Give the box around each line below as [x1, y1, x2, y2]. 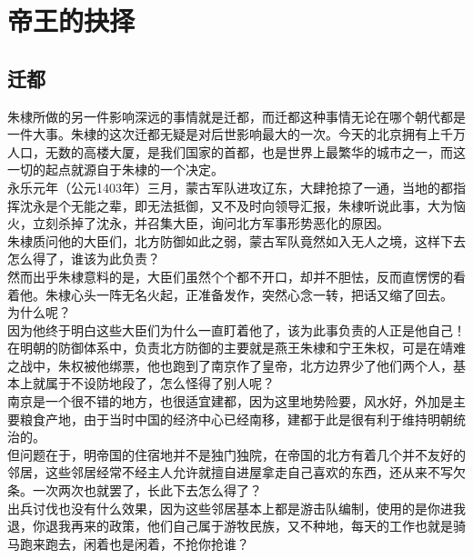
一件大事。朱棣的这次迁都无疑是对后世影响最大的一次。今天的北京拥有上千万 [7, 125, 466, 144]
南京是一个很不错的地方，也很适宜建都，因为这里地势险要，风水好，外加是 [7, 392, 453, 411]
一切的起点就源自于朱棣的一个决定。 [7, 160, 224, 179]
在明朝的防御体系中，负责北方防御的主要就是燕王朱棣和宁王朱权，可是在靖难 [7, 338, 466, 357]
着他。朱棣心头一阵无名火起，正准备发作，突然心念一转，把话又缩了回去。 [7, 284, 453, 304]
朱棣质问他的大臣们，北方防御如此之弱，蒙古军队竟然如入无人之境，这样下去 [7, 231, 466, 250]
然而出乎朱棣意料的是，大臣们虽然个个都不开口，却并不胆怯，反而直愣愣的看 [7, 266, 466, 285]
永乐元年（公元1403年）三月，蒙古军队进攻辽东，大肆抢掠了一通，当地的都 [7, 177, 453, 196]
